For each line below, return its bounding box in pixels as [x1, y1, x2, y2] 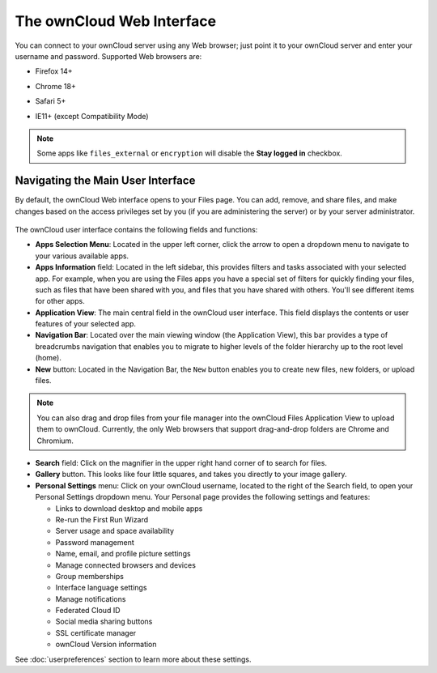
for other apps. [35, 296, 85, 306]
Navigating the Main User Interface [15, 174, 196, 188]
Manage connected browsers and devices [55, 560, 196, 570]
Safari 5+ [35, 96, 66, 106]
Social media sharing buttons [55, 616, 153, 627]
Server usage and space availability [55, 526, 174, 536]
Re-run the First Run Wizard [55, 514, 149, 524]
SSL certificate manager [55, 628, 137, 637]
